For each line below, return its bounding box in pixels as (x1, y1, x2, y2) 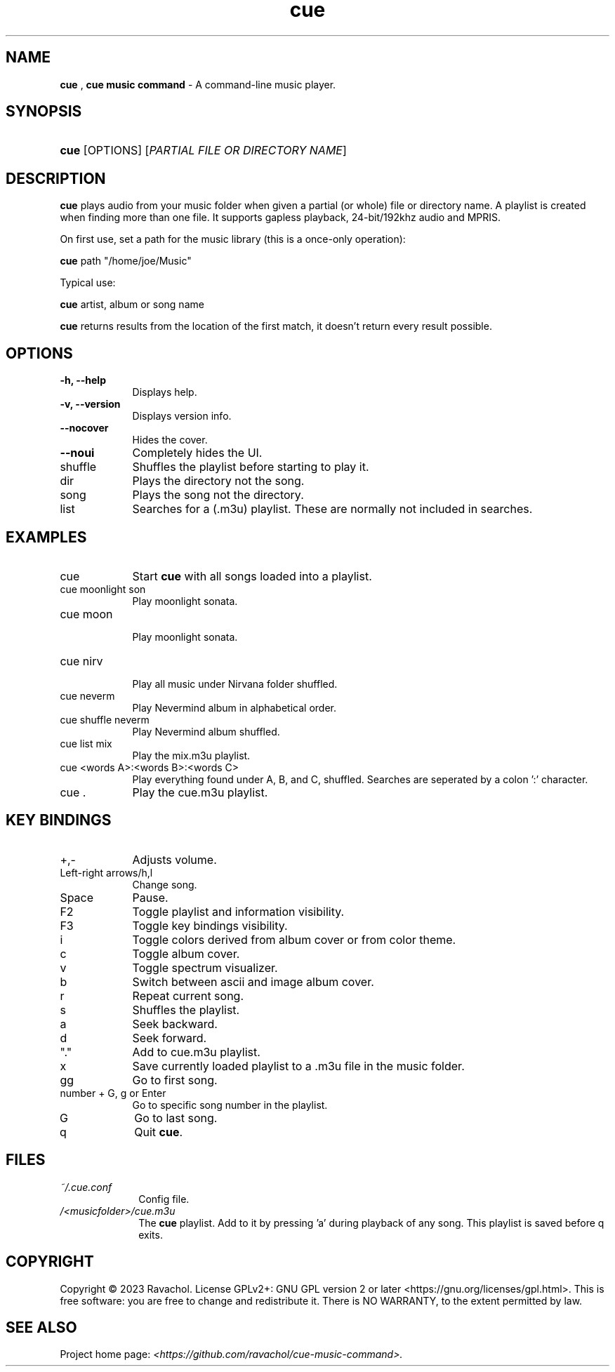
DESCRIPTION (6, 169, 106, 187)
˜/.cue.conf (60, 1180, 112, 1193)
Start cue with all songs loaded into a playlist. (132, 568, 372, 583)
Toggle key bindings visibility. (132, 918, 288, 933)
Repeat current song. (132, 988, 244, 1003)
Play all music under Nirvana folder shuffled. (132, 677, 338, 690)
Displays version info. (132, 410, 232, 422)
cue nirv (60, 653, 103, 668)
